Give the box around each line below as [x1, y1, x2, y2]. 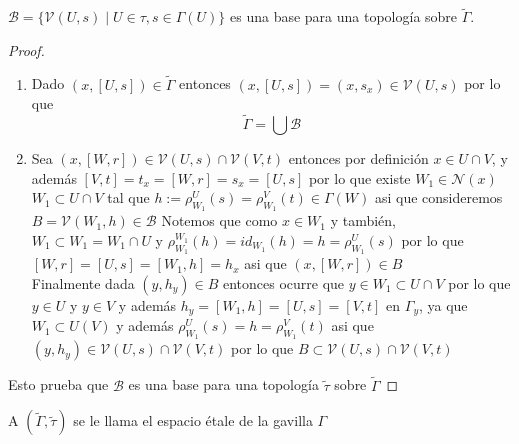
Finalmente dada [31, 272, 135, 293]
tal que [107, 187, 150, 208]
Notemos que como [161, 210, 278, 231]
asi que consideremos [374, 187, 503, 208]
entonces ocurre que [222, 272, 345, 293]
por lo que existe [308, 167, 411, 188]
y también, [330, 210, 397, 231]
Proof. [8, 39, 45, 60]
